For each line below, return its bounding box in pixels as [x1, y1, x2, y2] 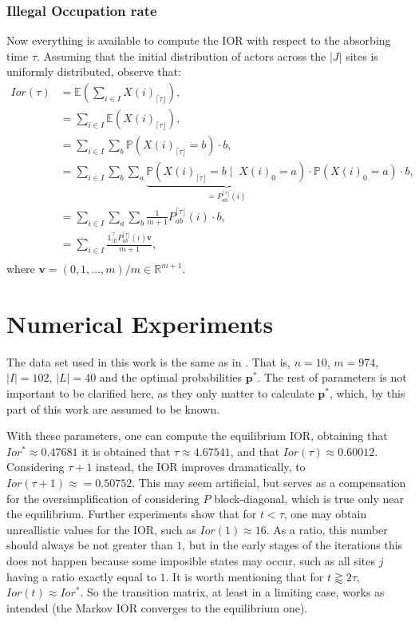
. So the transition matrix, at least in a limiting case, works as [80, 584, 385, 600]
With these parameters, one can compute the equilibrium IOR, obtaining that [6, 427, 388, 444]
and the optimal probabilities [99, 369, 243, 386]
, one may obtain [283, 505, 367, 522]
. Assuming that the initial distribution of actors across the [37, 47, 326, 64]
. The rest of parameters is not [257, 369, 407, 386]
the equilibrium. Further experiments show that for [6, 505, 257, 522]
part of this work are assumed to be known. [6, 400, 220, 417]
